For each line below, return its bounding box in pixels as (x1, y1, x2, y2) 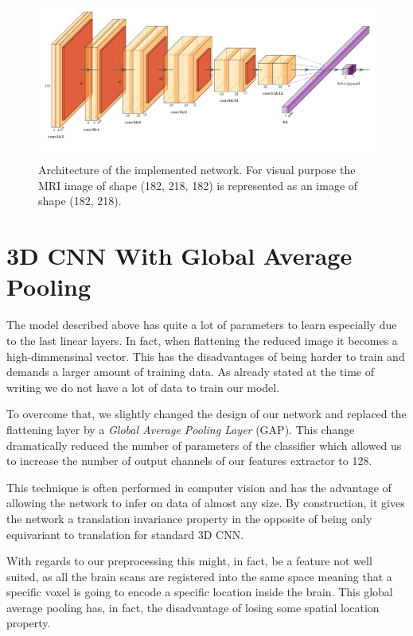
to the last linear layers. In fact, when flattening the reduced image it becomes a (6, 332, 398, 348)
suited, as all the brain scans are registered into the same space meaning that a (6, 568, 392, 584)
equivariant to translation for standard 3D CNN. (6, 525, 244, 542)
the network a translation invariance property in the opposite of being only (6, 510, 372, 526)
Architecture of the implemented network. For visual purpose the (38, 161, 356, 178)
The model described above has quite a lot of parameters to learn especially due (6, 316, 397, 333)
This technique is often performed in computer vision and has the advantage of (6, 479, 392, 495)
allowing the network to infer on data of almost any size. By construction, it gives (6, 494, 405, 511)
